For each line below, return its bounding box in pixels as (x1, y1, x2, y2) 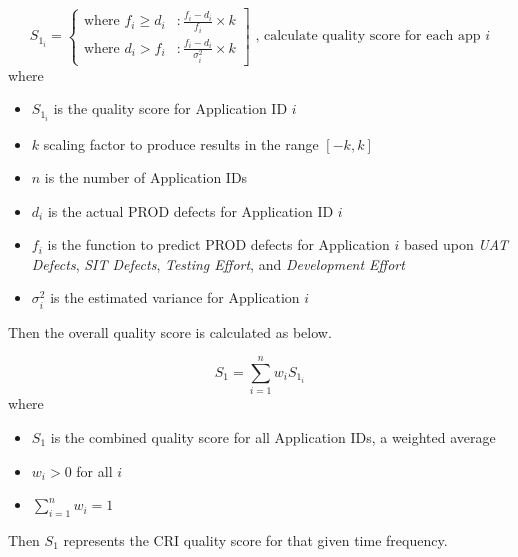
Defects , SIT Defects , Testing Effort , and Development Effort (31, 253, 405, 274)
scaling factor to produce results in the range (43, 133, 319, 154)
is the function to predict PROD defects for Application (47, 234, 390, 255)
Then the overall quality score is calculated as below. (8, 321, 332, 342)
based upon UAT (403, 234, 509, 255)
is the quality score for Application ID (53, 98, 288, 119)
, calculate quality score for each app (255, 29, 481, 44)
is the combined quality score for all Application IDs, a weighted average (50, 426, 496, 447)
